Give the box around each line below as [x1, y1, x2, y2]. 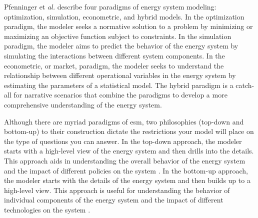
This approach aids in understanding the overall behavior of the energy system [4, 155, 245, 165]
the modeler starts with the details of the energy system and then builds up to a [4, 175, 250, 185]
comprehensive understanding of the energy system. [4, 99, 162, 109]
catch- [235, 79, 254, 90]
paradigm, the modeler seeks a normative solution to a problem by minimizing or [4, 21, 253, 31]
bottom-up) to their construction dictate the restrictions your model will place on [4, 126, 254, 136]
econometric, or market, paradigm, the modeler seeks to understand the [4, 60, 224, 70]
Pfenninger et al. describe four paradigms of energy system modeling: [4, 1, 216, 11]
